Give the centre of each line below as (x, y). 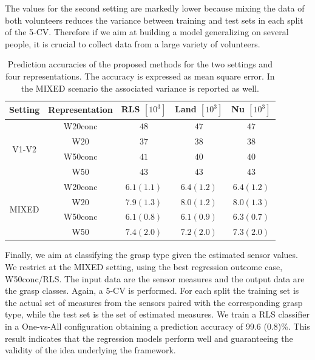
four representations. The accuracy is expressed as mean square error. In (140, 76)
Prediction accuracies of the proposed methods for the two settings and (140, 64)
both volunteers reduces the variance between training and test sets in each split (154, 20)
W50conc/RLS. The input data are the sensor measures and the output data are (155, 278)
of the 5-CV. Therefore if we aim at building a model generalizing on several (147, 32)
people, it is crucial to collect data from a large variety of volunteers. (133, 43)
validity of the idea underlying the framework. (90, 350)
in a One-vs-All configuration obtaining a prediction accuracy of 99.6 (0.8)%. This (157, 326)
